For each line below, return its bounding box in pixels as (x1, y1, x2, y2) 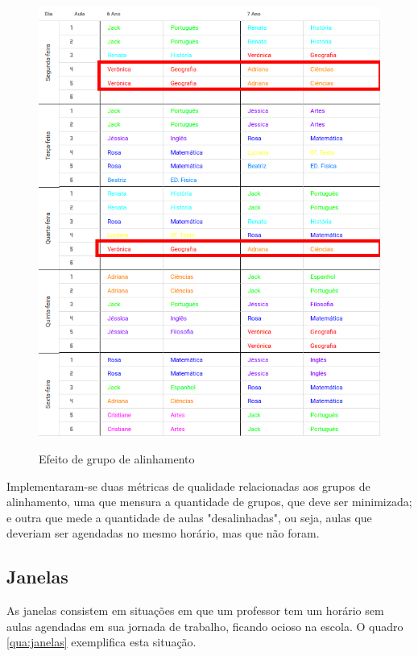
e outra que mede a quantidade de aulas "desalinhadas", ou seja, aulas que (6, 509, 372, 525)
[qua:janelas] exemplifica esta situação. (6, 633, 197, 650)
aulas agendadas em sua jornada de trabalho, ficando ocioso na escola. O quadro (6, 617, 404, 634)
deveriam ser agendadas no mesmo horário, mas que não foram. (6, 525, 320, 542)
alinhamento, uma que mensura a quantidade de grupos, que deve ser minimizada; (6, 493, 412, 510)
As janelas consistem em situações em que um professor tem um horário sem (6, 602, 384, 619)
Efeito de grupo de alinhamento (39, 450, 195, 467)
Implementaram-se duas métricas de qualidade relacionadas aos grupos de (6, 477, 370, 494)
